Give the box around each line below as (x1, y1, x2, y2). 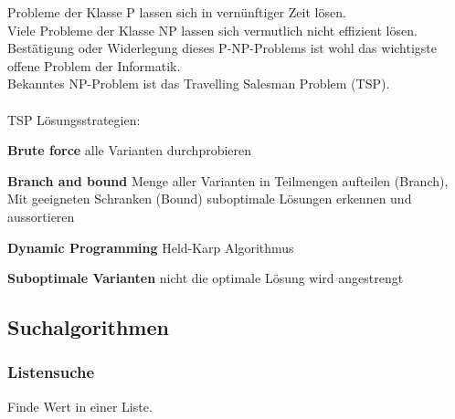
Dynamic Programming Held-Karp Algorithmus (7, 237, 294, 257)
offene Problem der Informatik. (7, 56, 181, 75)
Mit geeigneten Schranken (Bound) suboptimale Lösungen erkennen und (7, 189, 412, 208)
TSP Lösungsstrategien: (7, 110, 141, 129)
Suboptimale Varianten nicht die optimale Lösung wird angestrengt (7, 268, 404, 288)
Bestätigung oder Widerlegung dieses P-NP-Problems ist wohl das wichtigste (7, 38, 438, 58)
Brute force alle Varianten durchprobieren (7, 141, 252, 160)
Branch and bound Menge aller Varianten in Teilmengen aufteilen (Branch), (7, 171, 449, 190)
